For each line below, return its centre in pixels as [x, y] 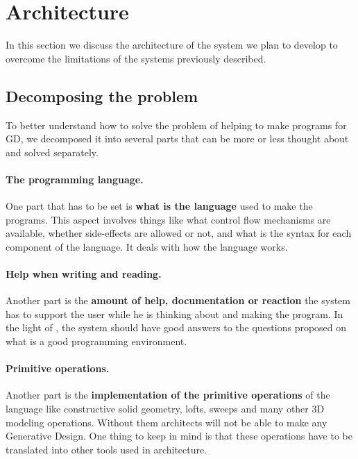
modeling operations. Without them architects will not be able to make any [167, 422]
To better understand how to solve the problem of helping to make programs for [176, 125]
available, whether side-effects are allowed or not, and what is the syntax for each [179, 233]
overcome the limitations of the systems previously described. [136, 58]
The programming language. [75, 179]
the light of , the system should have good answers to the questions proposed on [176, 327]
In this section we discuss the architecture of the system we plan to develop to [172, 45]
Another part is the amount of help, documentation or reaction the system [178, 300]
